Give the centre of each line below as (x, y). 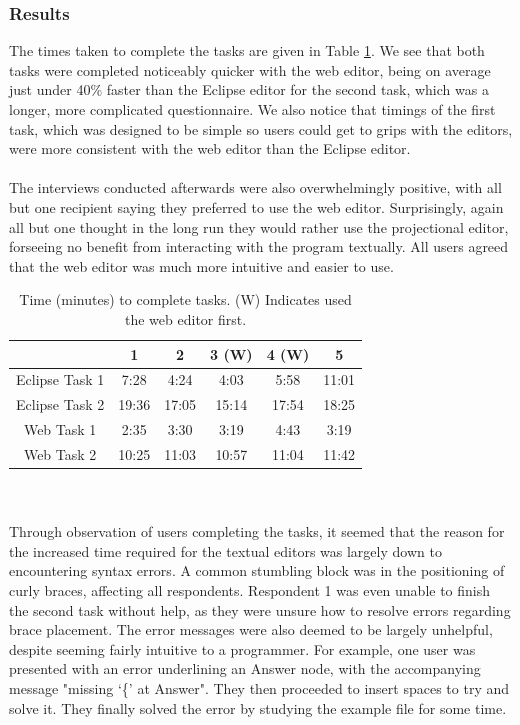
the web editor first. (186, 318)
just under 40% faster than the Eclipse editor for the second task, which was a (249, 89)
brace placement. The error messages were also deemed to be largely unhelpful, (251, 629)
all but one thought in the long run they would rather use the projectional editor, (259, 226)
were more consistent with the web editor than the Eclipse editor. (210, 148)
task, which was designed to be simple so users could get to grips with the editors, (261, 128)
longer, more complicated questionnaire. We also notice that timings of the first (252, 109)
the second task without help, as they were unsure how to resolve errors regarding (260, 609)
